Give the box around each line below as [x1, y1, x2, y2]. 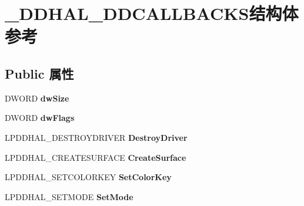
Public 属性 [5, 64, 74, 82]
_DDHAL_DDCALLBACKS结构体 [5, 1, 299, 25]
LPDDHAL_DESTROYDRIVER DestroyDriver [5, 131, 188, 143]
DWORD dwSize [5, 92, 69, 104]
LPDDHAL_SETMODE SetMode [5, 190, 133, 202]
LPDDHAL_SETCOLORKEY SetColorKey [5, 171, 172, 183]
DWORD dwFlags [5, 112, 75, 124]
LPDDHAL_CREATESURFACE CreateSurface [5, 151, 186, 163]
